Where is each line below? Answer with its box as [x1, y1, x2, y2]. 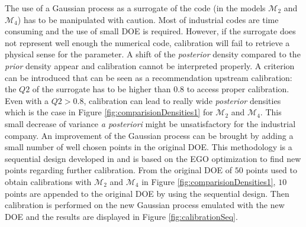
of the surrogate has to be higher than [32, 83, 171, 95]
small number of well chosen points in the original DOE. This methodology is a [5, 141, 292, 153]
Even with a [5, 94, 49, 106]
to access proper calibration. [186, 83, 289, 95]
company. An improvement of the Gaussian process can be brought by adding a [5, 129, 294, 141]
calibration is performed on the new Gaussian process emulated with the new [5, 199, 285, 211]
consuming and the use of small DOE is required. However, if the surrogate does [5, 25, 296, 37]
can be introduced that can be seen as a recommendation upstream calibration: [5, 71, 292, 83]
